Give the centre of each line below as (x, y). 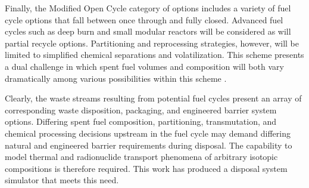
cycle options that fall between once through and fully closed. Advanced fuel (144, 19)
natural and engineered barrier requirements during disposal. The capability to (149, 145)
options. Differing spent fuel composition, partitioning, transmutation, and (141, 121)
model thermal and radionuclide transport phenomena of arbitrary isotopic (141, 157)
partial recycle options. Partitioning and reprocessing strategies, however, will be (152, 43)
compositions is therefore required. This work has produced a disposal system (146, 168)
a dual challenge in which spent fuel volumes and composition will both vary (144, 66)
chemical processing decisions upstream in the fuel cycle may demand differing (148, 133)
